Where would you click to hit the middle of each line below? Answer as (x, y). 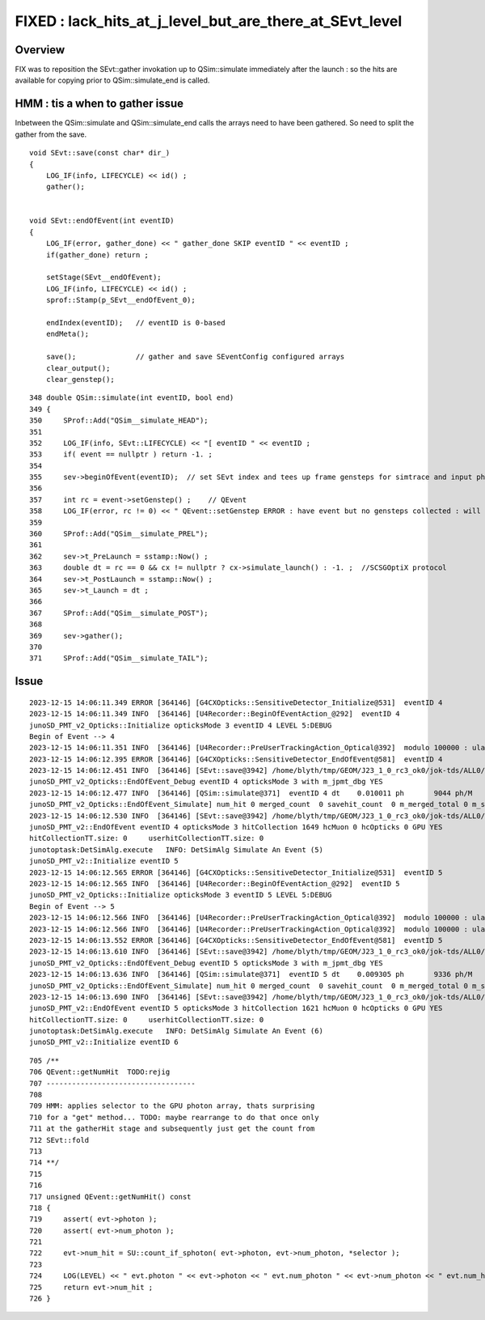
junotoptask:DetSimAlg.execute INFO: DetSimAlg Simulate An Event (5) (176, 849)
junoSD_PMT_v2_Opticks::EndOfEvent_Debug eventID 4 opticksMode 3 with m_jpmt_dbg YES (206, 782)
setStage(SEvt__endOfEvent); (103, 278)
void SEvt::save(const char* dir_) (100, 153)
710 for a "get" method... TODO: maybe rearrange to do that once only (174, 1117)
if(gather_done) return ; (97, 255)
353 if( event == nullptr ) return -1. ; (121, 454)
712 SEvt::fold (59, 1140)
